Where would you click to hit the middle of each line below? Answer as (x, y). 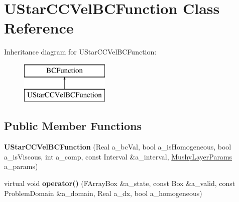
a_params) (21, 166)
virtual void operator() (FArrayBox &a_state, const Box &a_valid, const (120, 183)
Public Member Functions (73, 126)
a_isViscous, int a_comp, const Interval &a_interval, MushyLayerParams (118, 156)
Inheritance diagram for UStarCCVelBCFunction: (80, 52)
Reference (39, 28)
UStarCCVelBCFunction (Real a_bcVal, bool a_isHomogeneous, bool (118, 147)
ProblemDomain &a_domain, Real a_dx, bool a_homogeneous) (103, 193)
